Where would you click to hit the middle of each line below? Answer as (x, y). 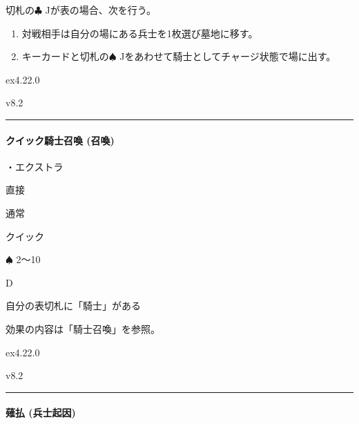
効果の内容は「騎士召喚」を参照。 (83, 328)
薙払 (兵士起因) (41, 413)
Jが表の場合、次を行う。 (100, 10)
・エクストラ (35, 166)
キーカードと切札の (65, 56)
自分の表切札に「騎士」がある (73, 306)
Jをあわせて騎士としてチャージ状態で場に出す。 (228, 56)
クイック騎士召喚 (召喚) (60, 140)
